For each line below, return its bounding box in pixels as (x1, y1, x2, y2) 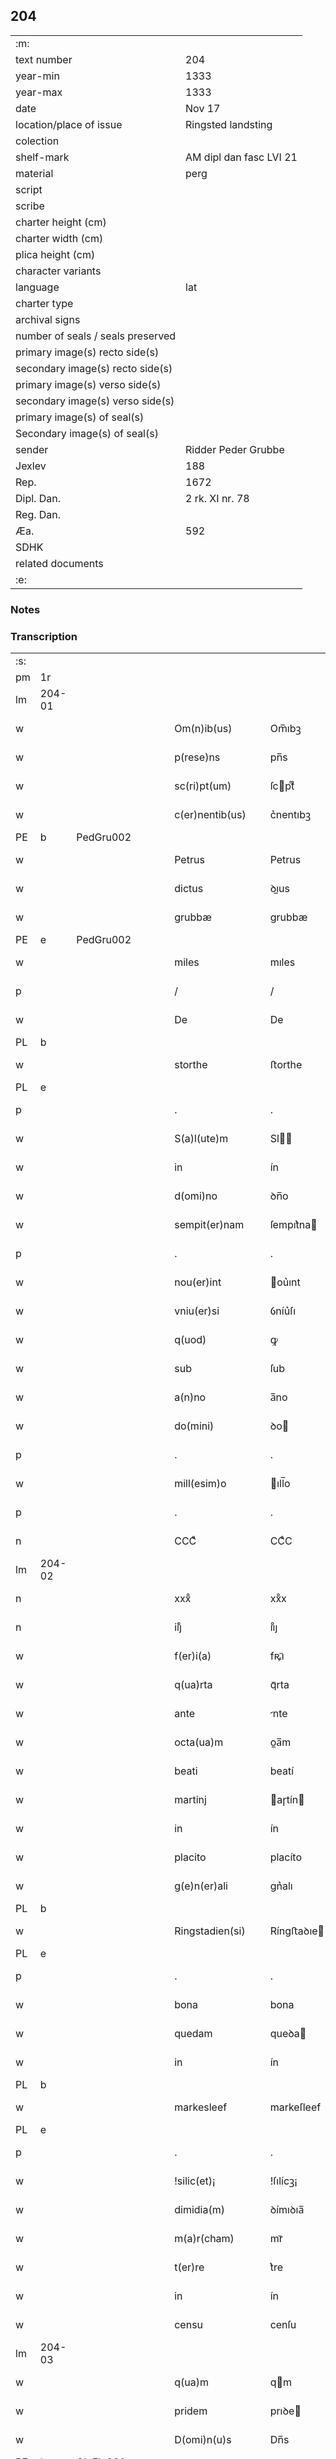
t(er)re (174, 2260, 205, 2274)
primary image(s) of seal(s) (15, 410, 145, 424)
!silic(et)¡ (174, 2174, 216, 2188)
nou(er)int (174, 1275, 222, 1289)
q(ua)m (174, 2375, 209, 2389)
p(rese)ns (174, 750, 221, 764)
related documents (15, 556, 104, 570)
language (15, 280, 60, 294)
